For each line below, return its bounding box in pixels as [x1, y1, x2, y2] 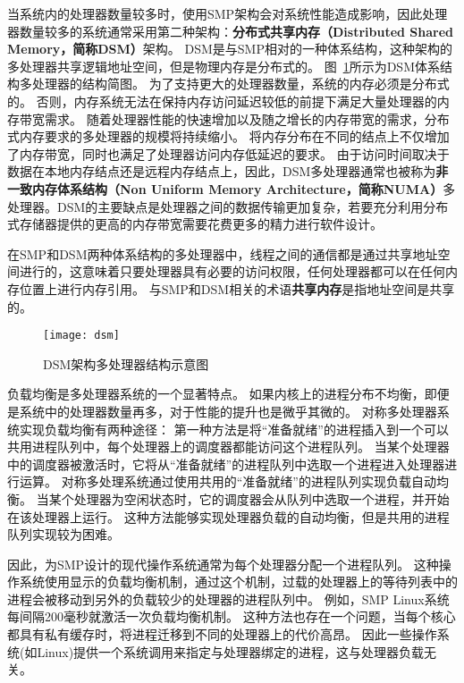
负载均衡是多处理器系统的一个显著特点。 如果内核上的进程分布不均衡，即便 [7, 384, 450, 403]
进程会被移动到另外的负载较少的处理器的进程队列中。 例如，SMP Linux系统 [7, 589, 450, 608]
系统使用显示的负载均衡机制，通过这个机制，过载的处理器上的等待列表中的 [19, 572, 458, 591]
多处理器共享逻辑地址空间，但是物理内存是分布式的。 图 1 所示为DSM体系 [7, 56, 440, 75]
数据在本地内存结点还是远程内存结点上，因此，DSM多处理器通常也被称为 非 [7, 162, 449, 181]
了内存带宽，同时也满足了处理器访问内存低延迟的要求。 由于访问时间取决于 [7, 144, 450, 163]
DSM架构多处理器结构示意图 [43, 354, 209, 373]
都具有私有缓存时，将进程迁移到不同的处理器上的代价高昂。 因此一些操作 [7, 625, 437, 644]
